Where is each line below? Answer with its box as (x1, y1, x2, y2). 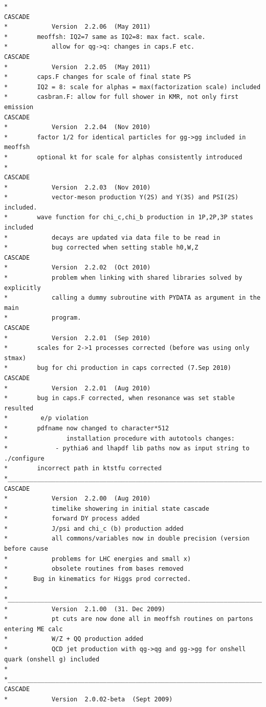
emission (4, 103, 34, 111)
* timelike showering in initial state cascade (4, 505, 209, 512)
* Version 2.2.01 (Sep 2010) (4, 334, 151, 342)
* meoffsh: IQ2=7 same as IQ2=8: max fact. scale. (4, 33, 206, 40)
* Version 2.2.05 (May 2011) (4, 63, 151, 71)
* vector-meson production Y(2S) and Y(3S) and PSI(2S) (4, 194, 239, 201)
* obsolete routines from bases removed (4, 565, 184, 573)
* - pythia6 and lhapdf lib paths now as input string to (4, 445, 250, 452)
